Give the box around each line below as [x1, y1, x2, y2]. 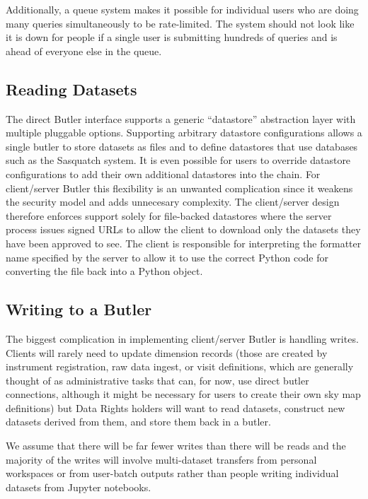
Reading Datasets [6, 78, 137, 100]
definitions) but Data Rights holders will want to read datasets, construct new [6, 400, 345, 415]
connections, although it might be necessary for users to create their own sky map [6, 387, 361, 401]
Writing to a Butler [6, 298, 152, 320]
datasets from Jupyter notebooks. [6, 479, 151, 494]
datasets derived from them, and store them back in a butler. [6, 414, 271, 429]
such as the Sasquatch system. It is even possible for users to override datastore [6, 153, 351, 168]
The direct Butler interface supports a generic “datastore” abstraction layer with [6, 111, 356, 126]
